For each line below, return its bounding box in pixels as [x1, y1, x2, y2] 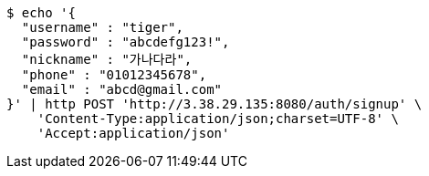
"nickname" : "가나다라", [21, 52, 193, 67]
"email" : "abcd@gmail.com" [21, 82, 223, 97]
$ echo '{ [6, 5, 76, 20]
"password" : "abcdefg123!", [21, 35, 230, 49]
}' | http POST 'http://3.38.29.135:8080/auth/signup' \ [6, 97, 423, 111]
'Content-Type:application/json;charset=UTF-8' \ [37, 111, 399, 126]
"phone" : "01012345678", [21, 67, 207, 82]
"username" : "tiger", [21, 20, 183, 35]
